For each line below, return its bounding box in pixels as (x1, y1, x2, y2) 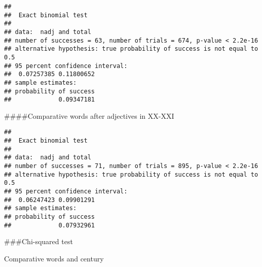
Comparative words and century (4, 253, 104, 263)
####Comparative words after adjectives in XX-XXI (4, 110, 174, 121)
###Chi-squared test (4, 236, 73, 247)
